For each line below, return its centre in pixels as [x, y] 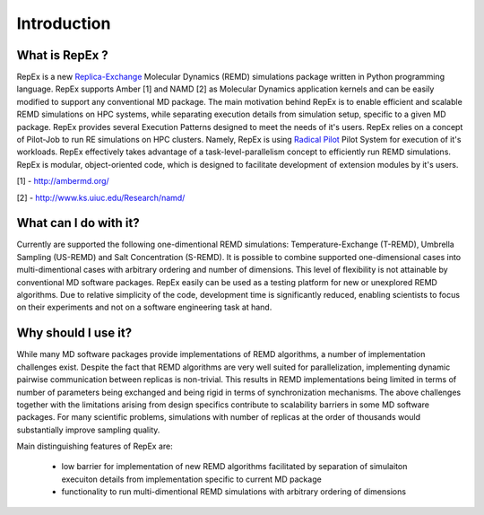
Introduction [64, 23]
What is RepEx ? [63, 55]
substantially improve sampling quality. [88, 430]
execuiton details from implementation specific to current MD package [191, 479]
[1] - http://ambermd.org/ [63, 181]
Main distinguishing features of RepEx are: [95, 446]
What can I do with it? [78, 223]
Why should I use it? [74, 333]
